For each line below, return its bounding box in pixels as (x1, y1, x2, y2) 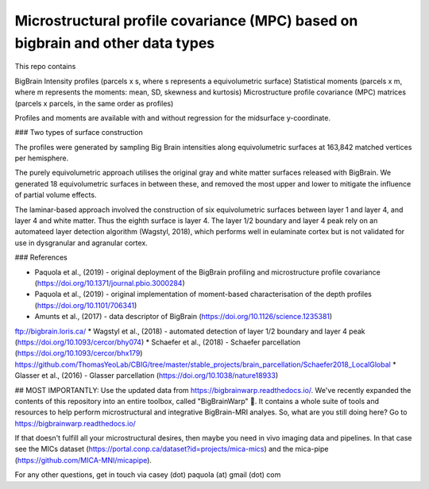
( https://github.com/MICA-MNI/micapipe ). (14, 455, 153, 464)
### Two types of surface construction (14, 128, 143, 137)
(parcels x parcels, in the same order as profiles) (14, 98, 174, 108)
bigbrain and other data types (14, 34, 215, 52)
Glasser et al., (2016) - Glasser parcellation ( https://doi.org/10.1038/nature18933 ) (14, 371, 279, 380)
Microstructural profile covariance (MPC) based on (14, 12, 358, 29)
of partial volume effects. (14, 191, 97, 200)
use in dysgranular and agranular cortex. (14, 238, 149, 248)
